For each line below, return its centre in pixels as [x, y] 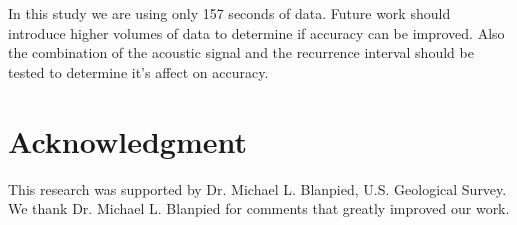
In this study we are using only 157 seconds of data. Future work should [229, 13]
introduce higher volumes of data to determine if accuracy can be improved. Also [256, 32]
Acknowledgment [127, 140]
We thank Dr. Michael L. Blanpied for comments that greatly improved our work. [259, 208]
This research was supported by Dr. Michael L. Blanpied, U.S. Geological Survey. [257, 188]
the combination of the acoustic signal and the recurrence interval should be [241, 52]
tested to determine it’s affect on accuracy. [138, 71]
